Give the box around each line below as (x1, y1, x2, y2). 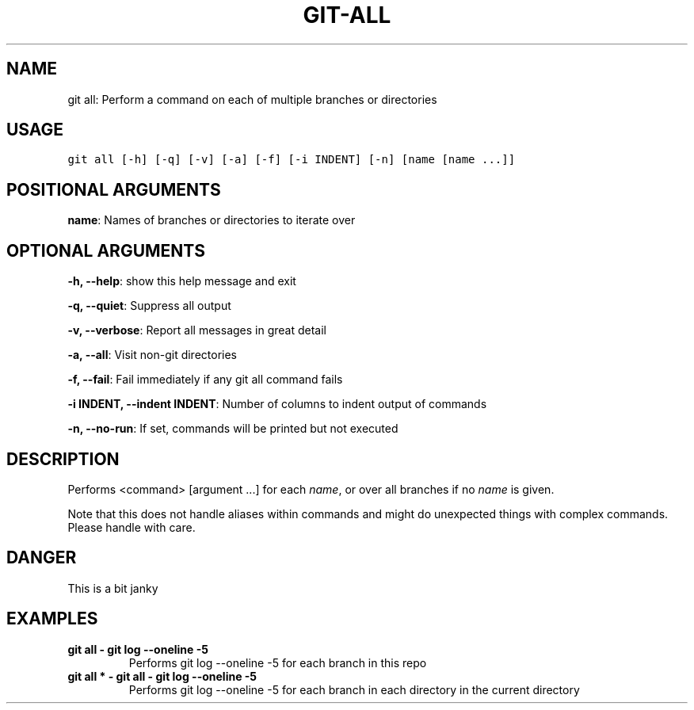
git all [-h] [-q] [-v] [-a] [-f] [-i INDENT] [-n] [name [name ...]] (67, 153, 516, 166)
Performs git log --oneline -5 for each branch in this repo (128, 655, 427, 670)
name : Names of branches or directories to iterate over (67, 213, 356, 227)
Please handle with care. (67, 520, 196, 534)
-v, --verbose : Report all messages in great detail (67, 323, 327, 338)
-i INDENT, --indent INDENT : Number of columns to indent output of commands (67, 397, 487, 411)
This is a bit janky (67, 581, 158, 595)
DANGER (6, 548, 77, 568)
